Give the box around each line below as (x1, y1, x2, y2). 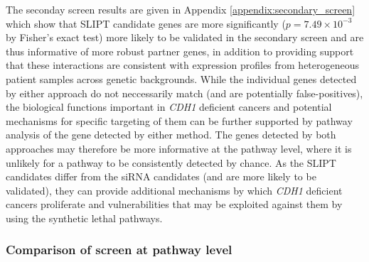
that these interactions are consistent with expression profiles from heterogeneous (6, 58, 360, 72)
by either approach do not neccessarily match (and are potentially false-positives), (6, 85, 363, 100)
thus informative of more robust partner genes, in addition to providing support (6, 43, 354, 58)
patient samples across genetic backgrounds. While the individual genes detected (6, 71, 357, 86)
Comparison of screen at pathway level (6, 241, 232, 258)
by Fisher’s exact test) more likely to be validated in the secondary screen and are (6, 30, 364, 45)
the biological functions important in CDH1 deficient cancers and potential (6, 99, 332, 114)
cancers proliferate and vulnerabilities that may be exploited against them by (6, 197, 343, 212)
